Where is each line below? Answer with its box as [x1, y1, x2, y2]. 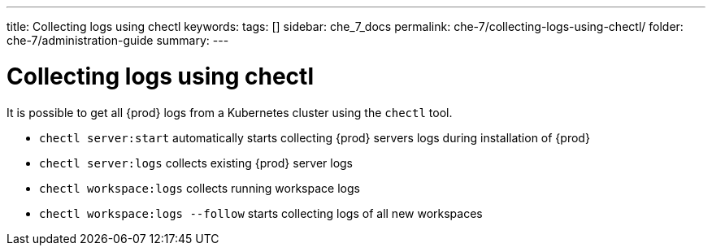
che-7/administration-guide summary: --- [7, 33, 229, 47]
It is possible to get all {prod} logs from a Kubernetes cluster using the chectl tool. [7, 105, 453, 119]
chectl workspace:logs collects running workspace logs [39, 180, 360, 195]
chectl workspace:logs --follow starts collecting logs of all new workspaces [39, 206, 483, 220]
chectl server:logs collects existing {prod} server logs [39, 155, 354, 170]
